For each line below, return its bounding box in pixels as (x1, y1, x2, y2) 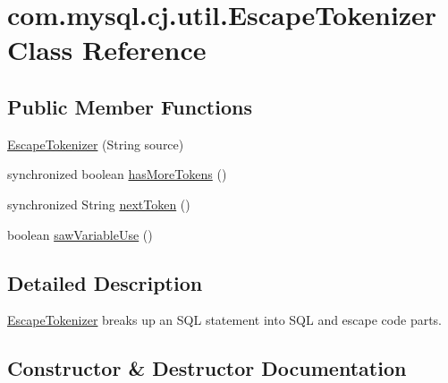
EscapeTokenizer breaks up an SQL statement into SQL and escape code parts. (7, 311, 443, 329)
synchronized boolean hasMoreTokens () (7, 165, 227, 183)
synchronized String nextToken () (7, 194, 190, 213)
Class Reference (7, 31, 207, 68)
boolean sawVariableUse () (7, 225, 153, 243)
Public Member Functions (7, 92, 252, 120)
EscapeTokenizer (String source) (7, 134, 184, 153)
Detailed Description (7, 268, 203, 296)
